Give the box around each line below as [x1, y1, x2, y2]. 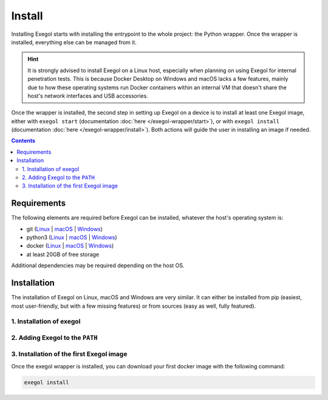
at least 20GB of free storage [26, 251, 100, 258]
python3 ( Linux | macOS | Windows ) [26, 234, 118, 241]
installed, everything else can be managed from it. [11, 38, 137, 46]
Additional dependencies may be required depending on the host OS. [11, 262, 185, 269]
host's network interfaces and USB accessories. [27, 92, 148, 100]
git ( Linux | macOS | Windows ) [26, 225, 103, 232]
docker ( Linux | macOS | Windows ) [26, 242, 114, 249]
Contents [11, 137, 36, 144]
